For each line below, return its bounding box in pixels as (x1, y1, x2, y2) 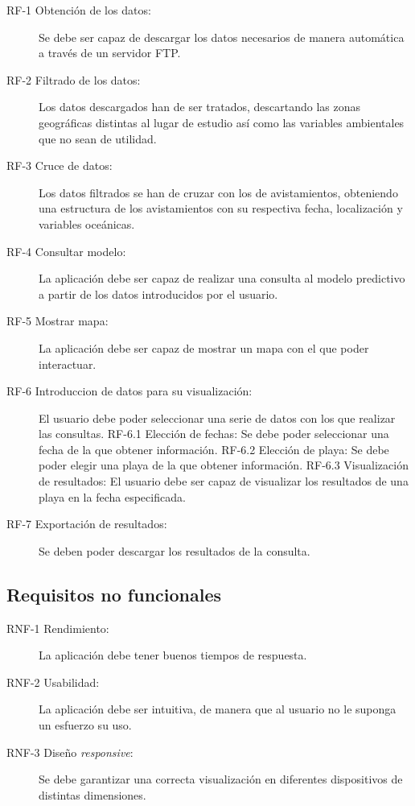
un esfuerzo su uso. (39, 717, 132, 734)
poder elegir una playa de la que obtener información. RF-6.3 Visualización (39, 457, 409, 473)
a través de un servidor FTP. (39, 44, 181, 61)
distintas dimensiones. (39, 786, 146, 803)
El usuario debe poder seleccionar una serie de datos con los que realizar (39, 409, 396, 426)
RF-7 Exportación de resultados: (6, 515, 167, 532)
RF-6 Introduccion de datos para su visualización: (6, 382, 253, 399)
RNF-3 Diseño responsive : (6, 743, 134, 760)
